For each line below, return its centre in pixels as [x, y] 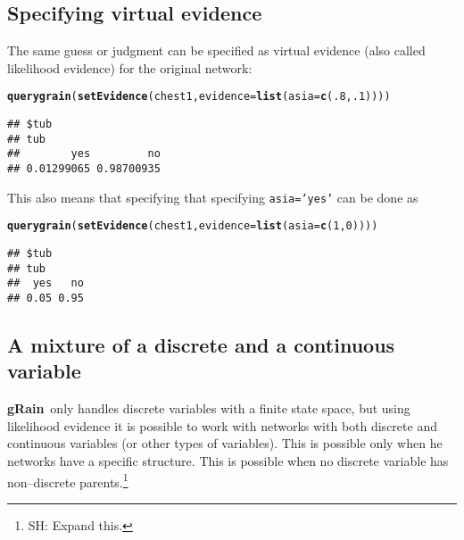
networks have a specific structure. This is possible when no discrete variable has [228, 460]
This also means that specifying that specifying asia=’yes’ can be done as [213, 197]
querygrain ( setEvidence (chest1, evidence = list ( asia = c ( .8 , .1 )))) [199, 97]
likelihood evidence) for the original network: [130, 67]
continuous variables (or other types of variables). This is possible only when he [225, 443]
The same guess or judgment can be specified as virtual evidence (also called [216, 50]
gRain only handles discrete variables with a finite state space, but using [209, 408]
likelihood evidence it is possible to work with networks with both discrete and [222, 425]
